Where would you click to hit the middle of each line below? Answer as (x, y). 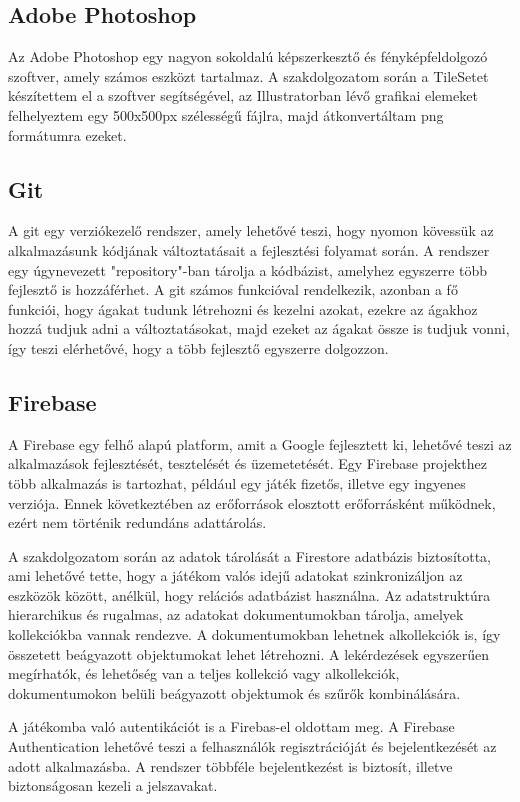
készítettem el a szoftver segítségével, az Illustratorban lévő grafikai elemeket (243, 95)
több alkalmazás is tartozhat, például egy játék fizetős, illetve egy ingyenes (237, 482)
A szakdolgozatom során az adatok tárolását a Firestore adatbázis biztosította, (250, 555)
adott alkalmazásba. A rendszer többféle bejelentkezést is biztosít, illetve (230, 765)
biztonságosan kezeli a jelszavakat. (113, 785)
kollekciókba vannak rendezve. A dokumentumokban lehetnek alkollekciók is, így (254, 634)
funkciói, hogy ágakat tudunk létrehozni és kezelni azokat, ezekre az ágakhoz (243, 308)
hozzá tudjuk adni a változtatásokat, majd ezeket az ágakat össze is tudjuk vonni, (259, 328)
